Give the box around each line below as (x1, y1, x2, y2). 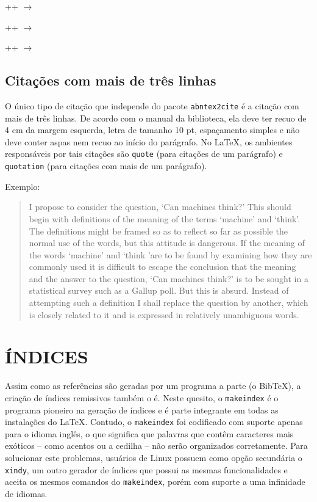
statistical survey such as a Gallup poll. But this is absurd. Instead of (29, 284, 289, 297)
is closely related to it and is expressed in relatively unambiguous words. (29, 308, 299, 321)
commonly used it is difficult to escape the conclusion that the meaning (29, 260, 296, 273)
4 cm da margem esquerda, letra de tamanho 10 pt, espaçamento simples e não (5, 123, 300, 136)
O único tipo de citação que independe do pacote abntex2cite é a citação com (5, 99, 299, 112)
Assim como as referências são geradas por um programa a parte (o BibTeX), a (5, 379, 301, 392)
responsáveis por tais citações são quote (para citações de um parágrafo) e (5, 147, 283, 160)
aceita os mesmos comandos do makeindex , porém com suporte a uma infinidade (5, 475, 305, 488)
